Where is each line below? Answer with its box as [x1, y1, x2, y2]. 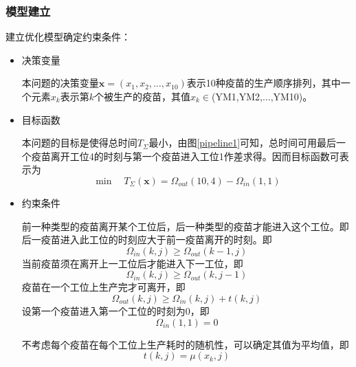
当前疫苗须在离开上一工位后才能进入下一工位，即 [21, 256, 243, 270]
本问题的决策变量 [21, 76, 99, 90]
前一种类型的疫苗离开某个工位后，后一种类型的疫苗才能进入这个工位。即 [21, 219, 349, 233]
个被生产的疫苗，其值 [94, 89, 190, 103]
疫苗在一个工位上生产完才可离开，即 [21, 280, 186, 294]
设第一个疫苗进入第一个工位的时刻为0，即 [21, 303, 210, 318]
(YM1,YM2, [212, 89, 263, 103]
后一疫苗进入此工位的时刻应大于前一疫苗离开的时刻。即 [21, 232, 272, 247]
